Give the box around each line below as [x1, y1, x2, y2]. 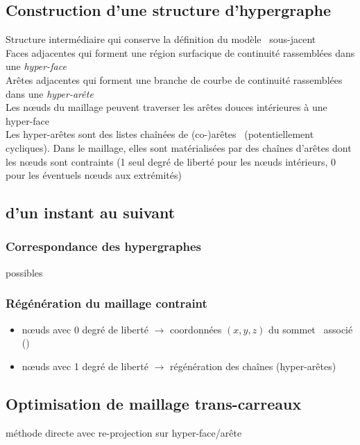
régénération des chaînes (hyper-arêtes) [170, 358, 336, 373]
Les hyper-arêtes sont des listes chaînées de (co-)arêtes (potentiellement [6, 127, 314, 141]
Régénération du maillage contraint [6, 295, 207, 312]
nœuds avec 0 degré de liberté [22, 322, 148, 336]
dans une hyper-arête [6, 86, 94, 101]
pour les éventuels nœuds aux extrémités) [6, 168, 182, 182]
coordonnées [170, 322, 222, 336]
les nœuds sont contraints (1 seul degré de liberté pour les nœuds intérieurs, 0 [6, 154, 336, 168]
